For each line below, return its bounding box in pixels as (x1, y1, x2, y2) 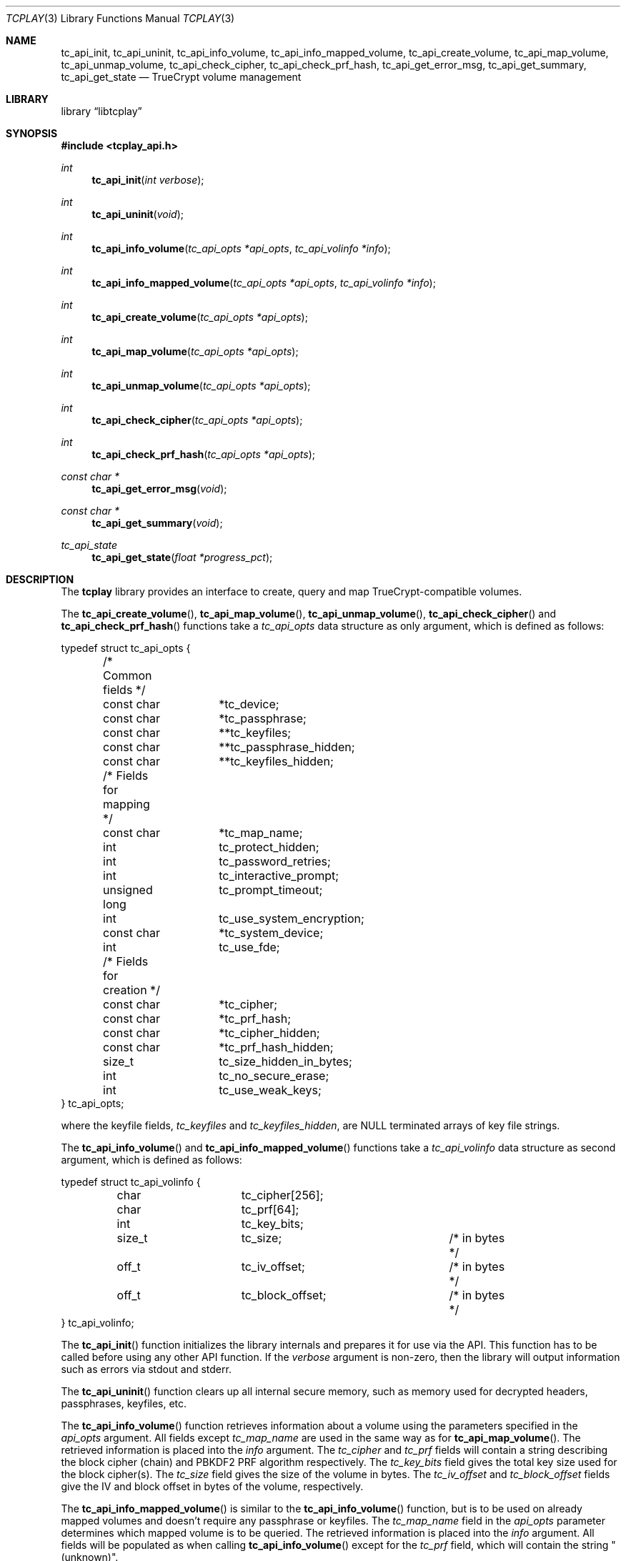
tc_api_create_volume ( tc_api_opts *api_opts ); (91, 311, 308, 323)
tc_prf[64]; (241, 1202, 299, 1216)
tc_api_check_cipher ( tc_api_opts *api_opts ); (91, 414, 303, 426)
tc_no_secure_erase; (219, 1069, 329, 1083)
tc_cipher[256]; (241, 1188, 324, 1202)
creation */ (103, 983, 160, 997)
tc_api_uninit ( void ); (91, 208, 184, 220)
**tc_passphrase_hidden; (219, 740, 355, 754)
